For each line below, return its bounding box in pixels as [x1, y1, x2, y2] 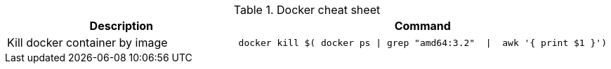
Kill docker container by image [7, 36, 168, 49]
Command [394, 19, 451, 33]
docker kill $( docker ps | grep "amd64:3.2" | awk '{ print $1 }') [238, 37, 607, 48]
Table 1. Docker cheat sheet [233, 3, 381, 17]
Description [89, 19, 154, 33]
